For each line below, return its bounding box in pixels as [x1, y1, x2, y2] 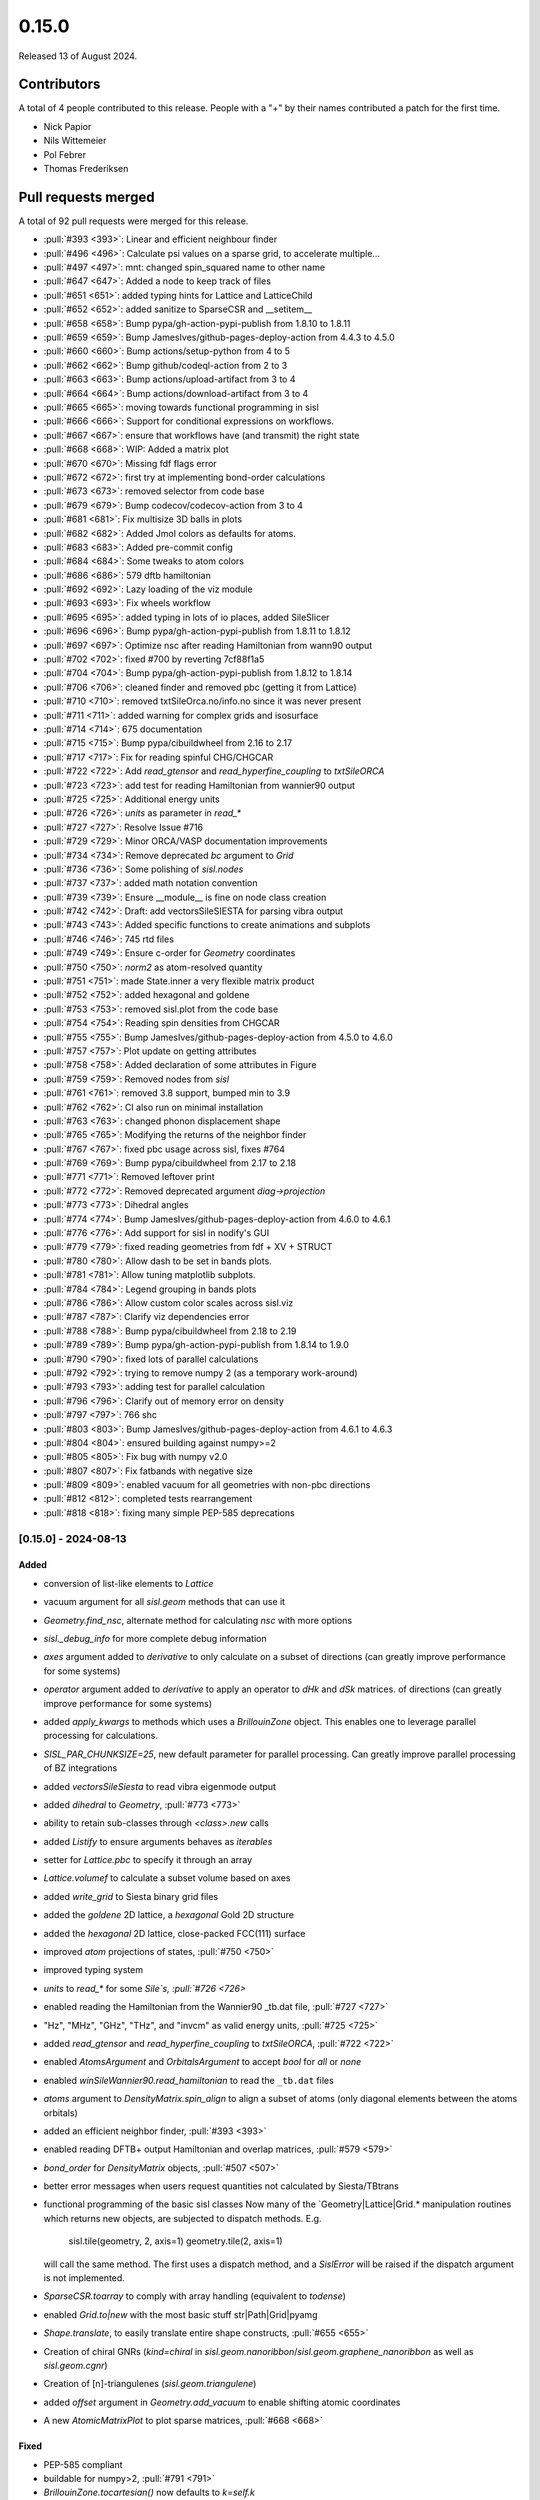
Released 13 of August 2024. [18, 50, 138, 62]
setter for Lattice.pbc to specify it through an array [43, 1854, 253, 1866]
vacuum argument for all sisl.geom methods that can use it [43, 1596, 285, 1608]
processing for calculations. [43, 1730, 159, 1742]
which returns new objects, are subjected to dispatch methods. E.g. [43, 2212, 322, 2224]
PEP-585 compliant [43, 2458, 124, 2470]
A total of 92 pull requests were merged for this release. [18, 215, 249, 227]
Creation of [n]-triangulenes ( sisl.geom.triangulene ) [43, 2378, 257, 2390]
